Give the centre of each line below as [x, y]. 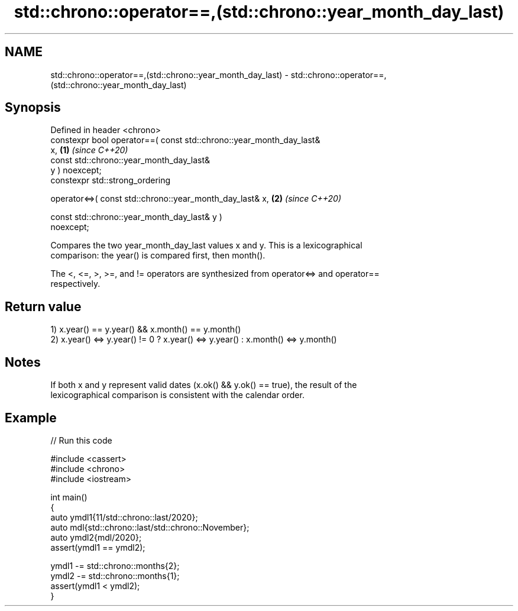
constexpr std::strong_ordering [111, 180]
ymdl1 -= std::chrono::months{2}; [115, 565]
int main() [69, 497]
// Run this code [81, 440]
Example [31, 418]
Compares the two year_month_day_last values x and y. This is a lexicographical [206, 245]
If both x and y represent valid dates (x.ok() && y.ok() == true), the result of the [204, 385]
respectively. [75, 284]
